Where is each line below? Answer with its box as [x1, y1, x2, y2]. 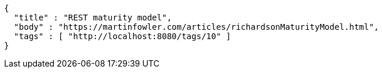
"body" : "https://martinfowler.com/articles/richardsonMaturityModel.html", [13, 22, 379, 32]
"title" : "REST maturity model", [13, 13, 172, 22]
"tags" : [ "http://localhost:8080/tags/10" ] [13, 32, 231, 41]
